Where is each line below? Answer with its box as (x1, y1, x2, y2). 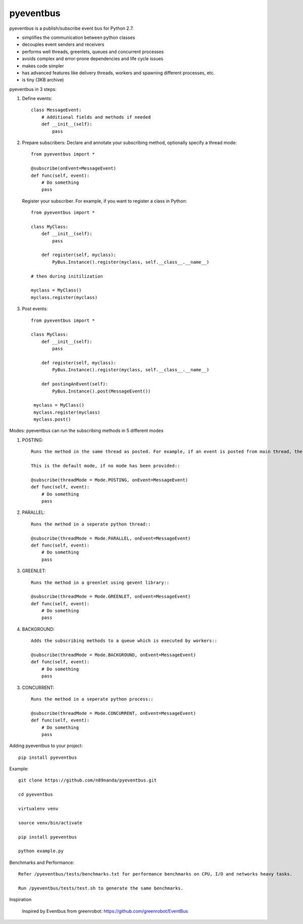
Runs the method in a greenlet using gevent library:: (31, 579, 170, 586)
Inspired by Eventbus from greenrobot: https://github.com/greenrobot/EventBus (22, 908, 188, 914)
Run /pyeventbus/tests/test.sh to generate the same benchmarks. (18, 885, 184, 891)
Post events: (22, 306, 48, 312)
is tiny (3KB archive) (22, 77, 64, 83)
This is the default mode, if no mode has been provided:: (31, 463, 180, 469)
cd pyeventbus (18, 792, 53, 798)
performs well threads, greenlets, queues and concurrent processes (22, 48, 164, 55)
